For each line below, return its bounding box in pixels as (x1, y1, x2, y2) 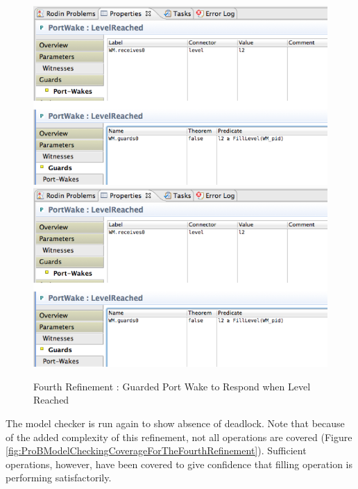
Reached (33, 392, 69, 407)
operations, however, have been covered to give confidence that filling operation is (6, 456, 353, 471)
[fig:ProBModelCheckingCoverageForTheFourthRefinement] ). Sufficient (6, 443, 307, 458)
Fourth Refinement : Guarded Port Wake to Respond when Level (33, 379, 311, 393)
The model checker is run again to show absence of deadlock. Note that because (6, 416, 345, 431)
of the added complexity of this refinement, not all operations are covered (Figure (6, 429, 352, 444)
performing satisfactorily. (6, 470, 112, 485)
